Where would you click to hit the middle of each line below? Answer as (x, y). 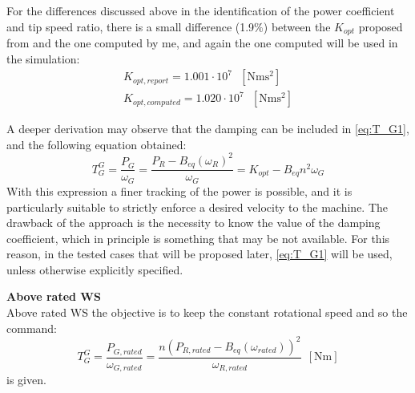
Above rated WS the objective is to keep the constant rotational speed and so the (207, 312)
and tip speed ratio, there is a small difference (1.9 (131, 26)
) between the (297, 26)
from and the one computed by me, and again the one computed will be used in (202, 43)
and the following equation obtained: (97, 144)
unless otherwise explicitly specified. (95, 269)
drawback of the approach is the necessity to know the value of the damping (193, 223)
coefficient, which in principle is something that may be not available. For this (198, 238)
